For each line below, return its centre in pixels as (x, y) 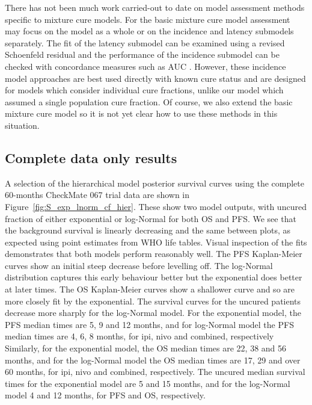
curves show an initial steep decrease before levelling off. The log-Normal (139, 265)
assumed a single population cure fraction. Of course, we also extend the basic (149, 101)
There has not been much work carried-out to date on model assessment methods (155, 7)
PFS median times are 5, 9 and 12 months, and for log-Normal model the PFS (149, 324)
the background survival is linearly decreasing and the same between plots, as (148, 230)
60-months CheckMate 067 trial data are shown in (97, 195)
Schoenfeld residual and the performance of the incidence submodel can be (142, 54)
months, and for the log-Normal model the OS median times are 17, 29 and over (153, 360)
